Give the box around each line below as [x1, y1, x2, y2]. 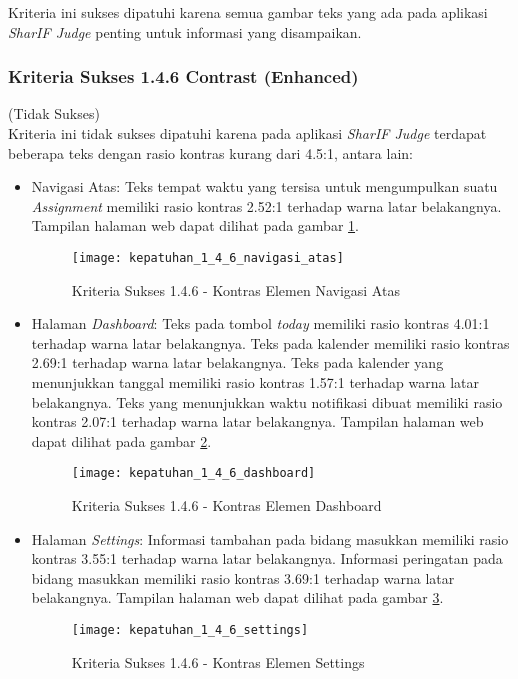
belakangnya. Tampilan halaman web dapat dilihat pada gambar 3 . [31, 587, 444, 608]
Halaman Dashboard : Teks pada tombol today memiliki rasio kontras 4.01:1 [31, 313, 490, 334]
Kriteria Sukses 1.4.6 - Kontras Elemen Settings [71, 651, 365, 672]
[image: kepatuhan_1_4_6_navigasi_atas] [71, 250, 344, 265]
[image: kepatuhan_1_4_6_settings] [71, 623, 309, 637]
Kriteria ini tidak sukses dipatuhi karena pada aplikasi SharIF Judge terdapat [8, 123, 487, 143]
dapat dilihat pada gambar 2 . [31, 430, 212, 451]
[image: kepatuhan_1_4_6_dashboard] [71, 466, 316, 481]
